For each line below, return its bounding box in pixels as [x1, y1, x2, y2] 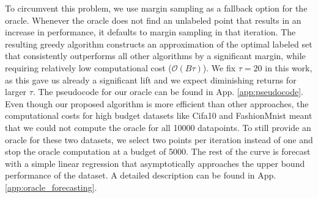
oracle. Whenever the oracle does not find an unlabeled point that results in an [5, 13, 301, 26]
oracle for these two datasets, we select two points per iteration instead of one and [5, 133, 313, 146]
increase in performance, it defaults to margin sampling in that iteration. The [5, 26, 296, 38]
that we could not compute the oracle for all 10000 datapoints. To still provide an [5, 121, 311, 133]
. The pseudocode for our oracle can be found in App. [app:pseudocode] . [32, 85, 303, 98]
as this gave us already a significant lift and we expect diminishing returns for [5, 73, 297, 86]
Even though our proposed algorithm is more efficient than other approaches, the [5, 97, 309, 110]
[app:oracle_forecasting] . [5, 180, 97, 193]
